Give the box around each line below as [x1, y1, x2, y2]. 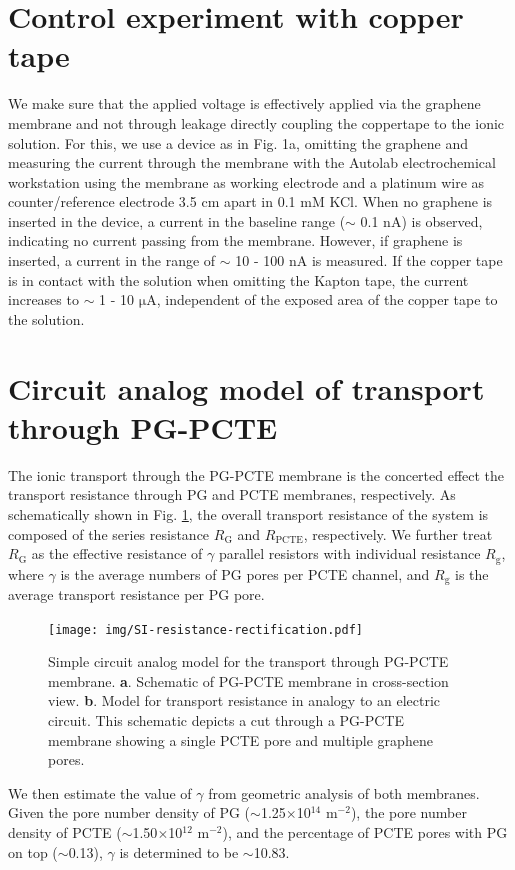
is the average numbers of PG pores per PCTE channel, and [60, 563, 430, 584]
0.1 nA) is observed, [360, 210, 483, 231]
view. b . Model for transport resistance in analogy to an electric [48, 690, 441, 711]
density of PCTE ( [8, 822, 122, 843]
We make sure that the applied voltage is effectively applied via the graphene [8, 93, 481, 114]
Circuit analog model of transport [8, 367, 485, 408]
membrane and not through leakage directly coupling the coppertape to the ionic [8, 112, 505, 133]
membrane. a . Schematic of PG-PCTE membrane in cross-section [48, 670, 449, 691]
